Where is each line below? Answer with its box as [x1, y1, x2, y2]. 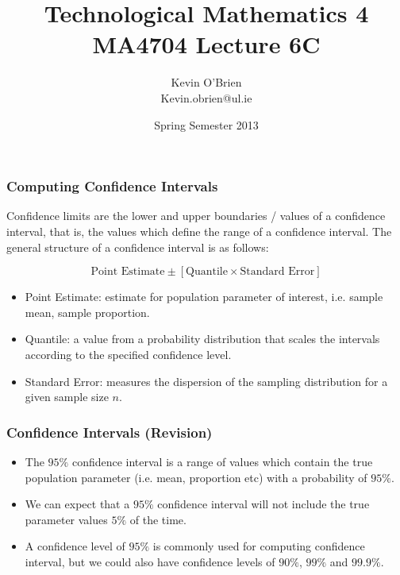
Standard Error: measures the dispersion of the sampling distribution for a [25, 372, 388, 389]
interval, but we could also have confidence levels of [25, 553, 275, 569]
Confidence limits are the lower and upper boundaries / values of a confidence [6, 207, 386, 224]
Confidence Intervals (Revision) [6, 422, 213, 442]
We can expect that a [25, 496, 130, 512]
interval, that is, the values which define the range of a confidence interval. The [6, 222, 392, 239]
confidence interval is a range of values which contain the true [71, 453, 373, 469]
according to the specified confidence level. [25, 345, 232, 362]
